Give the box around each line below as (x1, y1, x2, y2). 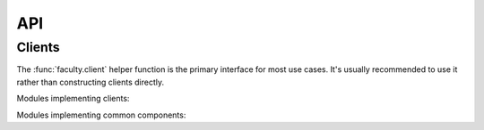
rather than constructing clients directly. (16, 77, 165, 87)
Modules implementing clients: (16, 93, 130, 104)
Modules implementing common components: (16, 110, 186, 120)
